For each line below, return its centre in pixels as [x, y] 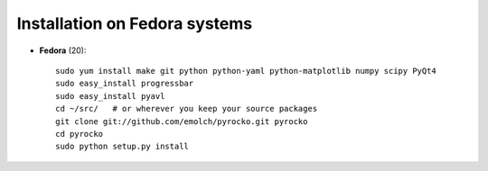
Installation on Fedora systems [135, 23]
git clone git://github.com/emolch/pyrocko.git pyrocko [182, 121]
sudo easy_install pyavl [110, 96]
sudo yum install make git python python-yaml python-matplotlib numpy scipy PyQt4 [246, 71]
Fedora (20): [63, 50]
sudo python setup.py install [122, 147]
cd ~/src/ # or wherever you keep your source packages [187, 109]
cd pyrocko [80, 134]
